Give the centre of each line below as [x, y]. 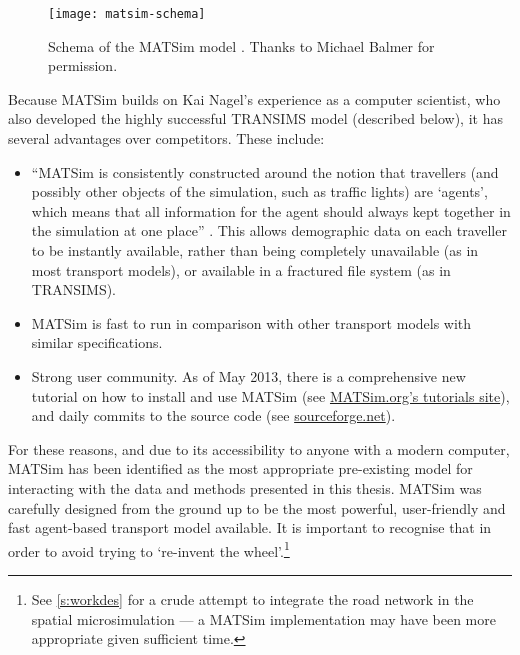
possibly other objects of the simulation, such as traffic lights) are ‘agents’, [259, 191]
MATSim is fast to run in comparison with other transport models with [251, 322]
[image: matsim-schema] [127, 14]
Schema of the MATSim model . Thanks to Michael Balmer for [241, 45]
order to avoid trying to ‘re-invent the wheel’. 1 [149, 549]
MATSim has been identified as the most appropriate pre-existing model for [240, 468]
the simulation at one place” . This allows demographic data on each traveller [269, 230]
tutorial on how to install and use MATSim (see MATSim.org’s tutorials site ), [270, 395]
